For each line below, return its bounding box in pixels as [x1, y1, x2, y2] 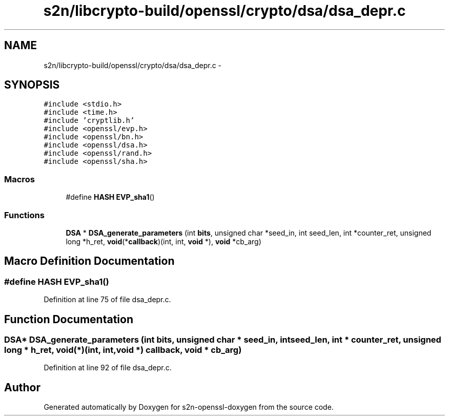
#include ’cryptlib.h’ [44, 116, 135, 125]
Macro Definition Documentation [4, 255, 175, 268]
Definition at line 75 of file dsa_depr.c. [44, 295, 171, 304]
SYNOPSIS [4, 78, 60, 92]
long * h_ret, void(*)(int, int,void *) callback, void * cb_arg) [4, 345, 242, 355]
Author [4, 381, 40, 394]
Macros [4, 174, 35, 184]
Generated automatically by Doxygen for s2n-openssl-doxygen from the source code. [44, 403, 334, 412]
